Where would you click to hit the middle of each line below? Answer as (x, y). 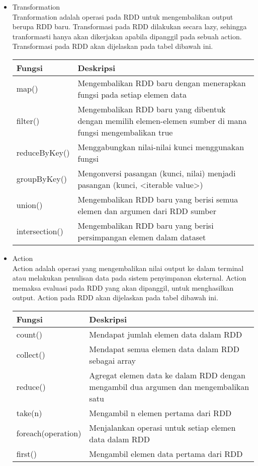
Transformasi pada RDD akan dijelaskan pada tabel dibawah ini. (113, 46)
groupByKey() (42, 179)
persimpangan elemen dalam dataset (142, 237)
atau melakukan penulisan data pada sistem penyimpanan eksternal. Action (129, 278)
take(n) (29, 413)
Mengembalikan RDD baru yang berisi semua (158, 199)
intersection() (40, 231)
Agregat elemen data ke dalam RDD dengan (167, 375)
